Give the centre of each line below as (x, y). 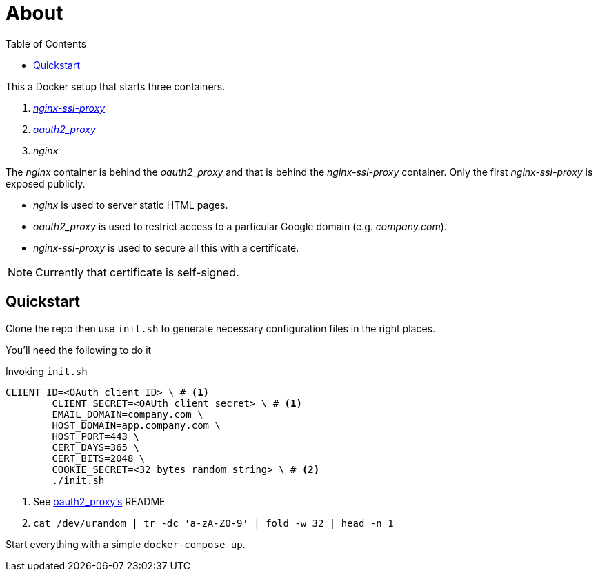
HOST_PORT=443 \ (96, 436)
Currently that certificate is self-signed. (137, 272)
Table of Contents (46, 43)
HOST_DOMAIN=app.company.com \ (136, 425)
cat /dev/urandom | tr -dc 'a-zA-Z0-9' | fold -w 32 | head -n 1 (213, 523)
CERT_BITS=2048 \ (99, 458)
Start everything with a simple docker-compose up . (126, 544)
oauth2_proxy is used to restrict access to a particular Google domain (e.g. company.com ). (240, 226)
